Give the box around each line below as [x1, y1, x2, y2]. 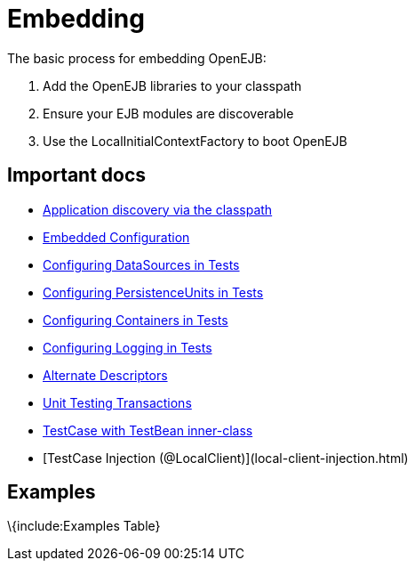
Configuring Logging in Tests [43, 339, 212, 355]
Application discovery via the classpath [43, 201, 273, 217]
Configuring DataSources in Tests [43, 256, 240, 272]
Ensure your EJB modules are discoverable [43, 105, 294, 121]
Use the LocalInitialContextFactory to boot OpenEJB [43, 133, 347, 149]
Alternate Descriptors [43, 367, 168, 383]
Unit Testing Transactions [43, 394, 192, 410]
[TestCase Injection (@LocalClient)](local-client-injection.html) [43, 450, 409, 466]
